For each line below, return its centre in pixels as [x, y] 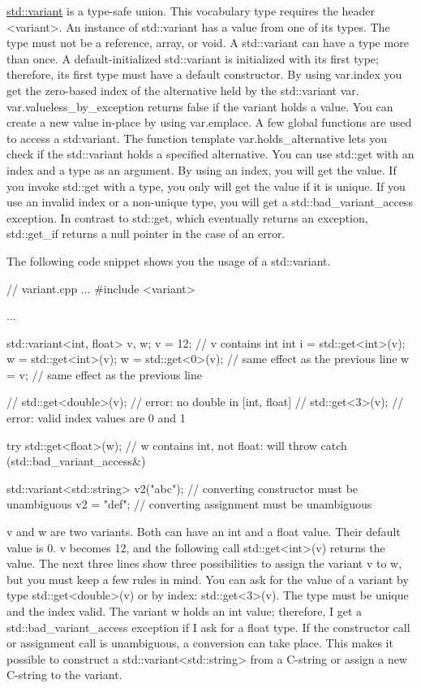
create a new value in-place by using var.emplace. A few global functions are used [209, 122]
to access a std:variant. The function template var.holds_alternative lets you [197, 138]
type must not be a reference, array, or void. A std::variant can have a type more [208, 43]
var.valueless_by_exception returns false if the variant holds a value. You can [200, 106]
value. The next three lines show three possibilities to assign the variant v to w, [204, 563]
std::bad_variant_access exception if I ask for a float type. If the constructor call [208, 627]
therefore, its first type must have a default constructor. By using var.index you [204, 74]
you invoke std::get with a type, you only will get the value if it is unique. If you [206, 186]
